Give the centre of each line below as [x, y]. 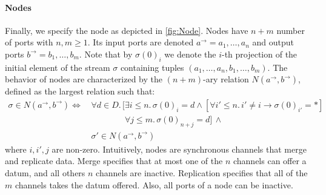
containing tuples [152, 67]
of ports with [29, 42]
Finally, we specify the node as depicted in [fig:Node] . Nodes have [127, 30]
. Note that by [106, 54]
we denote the [190, 54]
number [291, 30]
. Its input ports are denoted [141, 42]
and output [273, 42]
